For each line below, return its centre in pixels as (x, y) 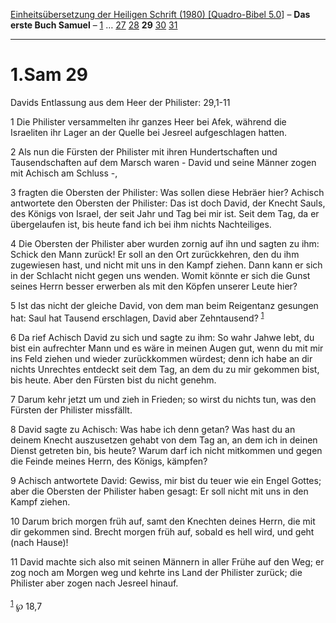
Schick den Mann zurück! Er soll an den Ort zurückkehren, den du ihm (155, 254)
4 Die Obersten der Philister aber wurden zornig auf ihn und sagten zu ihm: (165, 243)
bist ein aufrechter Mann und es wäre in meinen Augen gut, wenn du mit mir (167, 348)
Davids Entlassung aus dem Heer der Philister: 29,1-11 (120, 102)
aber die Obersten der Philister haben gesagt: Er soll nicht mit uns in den (159, 491)
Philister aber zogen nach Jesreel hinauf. (94, 583)
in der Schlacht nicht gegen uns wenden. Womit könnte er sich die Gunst (160, 275)
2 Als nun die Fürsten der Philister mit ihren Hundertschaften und (144, 151)
